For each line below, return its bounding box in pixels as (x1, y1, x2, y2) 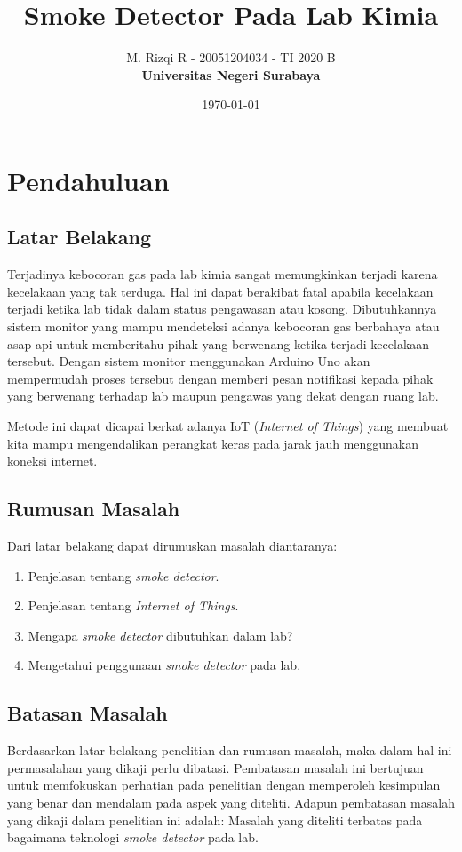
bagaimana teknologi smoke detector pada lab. (7, 828, 259, 847)
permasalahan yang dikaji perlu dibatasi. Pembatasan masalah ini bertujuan (7, 758, 424, 776)
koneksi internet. (7, 451, 98, 470)
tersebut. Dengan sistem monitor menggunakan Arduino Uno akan (7, 352, 370, 370)
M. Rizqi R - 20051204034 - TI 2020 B (126, 48, 336, 67)
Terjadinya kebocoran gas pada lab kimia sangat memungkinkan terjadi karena (7, 265, 438, 283)
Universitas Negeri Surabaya (141, 65, 321, 84)
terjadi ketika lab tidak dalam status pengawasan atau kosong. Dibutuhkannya (7, 299, 437, 318)
